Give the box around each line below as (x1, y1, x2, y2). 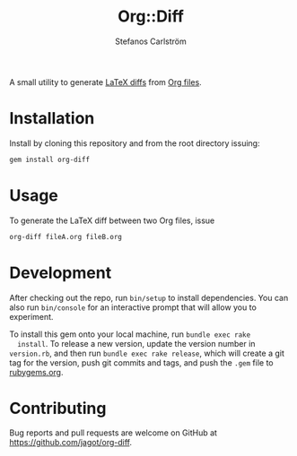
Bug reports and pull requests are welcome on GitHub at (9, 427, 218, 438)
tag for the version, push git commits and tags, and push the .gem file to (9, 357, 274, 368)
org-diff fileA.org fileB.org (9, 232, 123, 241)
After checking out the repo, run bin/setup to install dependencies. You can (9, 292, 289, 303)
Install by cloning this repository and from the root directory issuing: (9, 137, 260, 149)
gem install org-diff (9, 155, 91, 164)
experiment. (9, 311, 54, 322)
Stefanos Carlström (115, 36, 187, 47)
